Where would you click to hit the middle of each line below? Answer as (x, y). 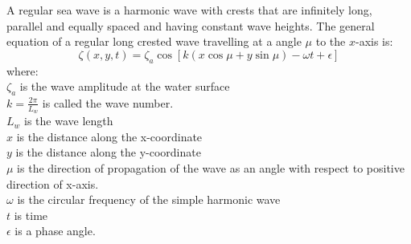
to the (331, 41)
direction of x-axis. (53, 183)
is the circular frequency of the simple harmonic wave (149, 199)
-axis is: (374, 41)
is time (31, 215)
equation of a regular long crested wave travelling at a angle (154, 41)
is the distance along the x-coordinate (109, 136)
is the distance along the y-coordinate (108, 152)
